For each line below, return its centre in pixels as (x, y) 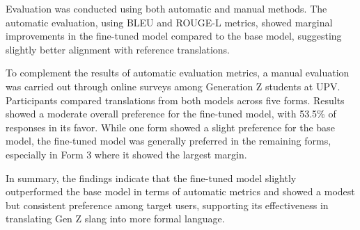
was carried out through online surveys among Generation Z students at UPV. (173, 86)
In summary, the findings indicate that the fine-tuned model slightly (151, 178)
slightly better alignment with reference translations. (118, 49)
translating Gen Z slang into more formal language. (115, 219)
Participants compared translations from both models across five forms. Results (175, 100)
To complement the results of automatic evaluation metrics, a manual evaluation (178, 73)
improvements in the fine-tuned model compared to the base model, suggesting (174, 36)
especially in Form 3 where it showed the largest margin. (126, 154)
